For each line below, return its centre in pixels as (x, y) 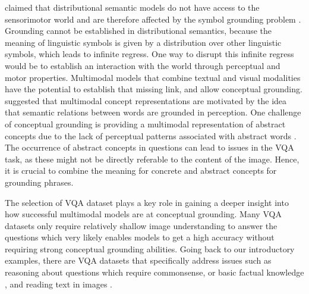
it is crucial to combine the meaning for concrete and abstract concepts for (141, 171)
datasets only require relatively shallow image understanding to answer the (141, 225)
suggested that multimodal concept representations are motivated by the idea (146, 100)
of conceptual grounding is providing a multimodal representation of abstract (145, 123)
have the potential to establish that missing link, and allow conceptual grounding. (154, 89)
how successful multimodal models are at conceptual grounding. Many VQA (143, 214)
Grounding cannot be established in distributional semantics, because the (138, 31)
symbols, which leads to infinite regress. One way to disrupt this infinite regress (149, 54)
